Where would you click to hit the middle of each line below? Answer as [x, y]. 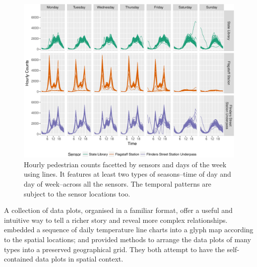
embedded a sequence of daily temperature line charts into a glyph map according [129, 230]
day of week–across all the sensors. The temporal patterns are [118, 184]
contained [19, 259]
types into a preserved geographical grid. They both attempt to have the [114, 249]
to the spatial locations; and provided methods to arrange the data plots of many [128, 239]
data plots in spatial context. [79, 259]
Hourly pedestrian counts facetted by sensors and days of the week [125, 164]
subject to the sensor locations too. [77, 193]
